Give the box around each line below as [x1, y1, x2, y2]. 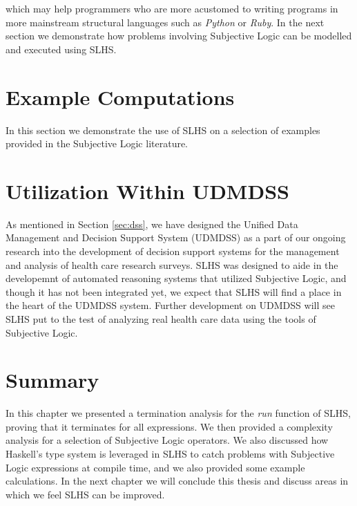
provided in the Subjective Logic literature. [6, 136, 189, 151]
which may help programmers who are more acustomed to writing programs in [6, 1, 338, 15]
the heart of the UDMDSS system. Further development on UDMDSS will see [6, 298, 335, 312]
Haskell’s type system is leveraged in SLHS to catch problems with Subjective [6, 447, 335, 461]
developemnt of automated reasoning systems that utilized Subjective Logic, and [6, 271, 347, 285]
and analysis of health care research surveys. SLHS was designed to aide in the [6, 257, 338, 272]
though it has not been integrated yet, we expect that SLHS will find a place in [6, 284, 342, 299]
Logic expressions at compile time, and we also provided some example [6, 460, 305, 474]
